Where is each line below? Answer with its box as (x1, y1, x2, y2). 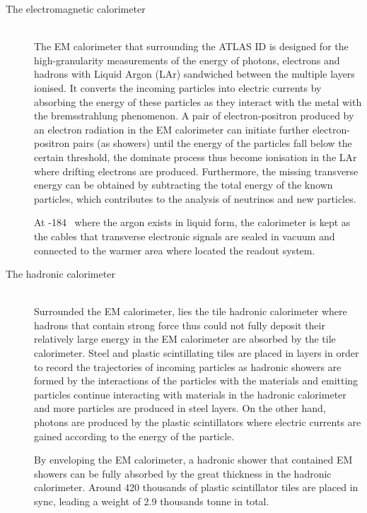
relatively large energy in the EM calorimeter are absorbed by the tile (34, 331, 336, 346)
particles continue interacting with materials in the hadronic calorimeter (34, 387, 346, 401)
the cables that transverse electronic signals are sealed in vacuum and (34, 228, 335, 243)
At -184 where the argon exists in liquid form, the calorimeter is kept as (34, 215, 351, 230)
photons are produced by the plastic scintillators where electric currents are (34, 415, 361, 430)
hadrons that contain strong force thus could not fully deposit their (34, 317, 325, 332)
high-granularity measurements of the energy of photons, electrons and (34, 52, 340, 67)
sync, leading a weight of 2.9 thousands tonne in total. (34, 494, 269, 508)
